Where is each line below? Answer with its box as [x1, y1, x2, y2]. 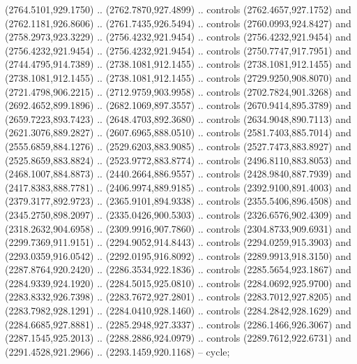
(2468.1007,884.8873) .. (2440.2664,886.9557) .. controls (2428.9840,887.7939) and [5, 166, 351, 181]
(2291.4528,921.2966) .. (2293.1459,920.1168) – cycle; [5, 344, 230, 358]
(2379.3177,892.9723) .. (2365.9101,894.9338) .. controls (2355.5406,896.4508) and [5, 194, 351, 208]
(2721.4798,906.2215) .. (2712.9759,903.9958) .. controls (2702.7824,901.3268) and [5, 84, 351, 99]
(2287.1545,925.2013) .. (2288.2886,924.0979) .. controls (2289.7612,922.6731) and [5, 330, 351, 345]
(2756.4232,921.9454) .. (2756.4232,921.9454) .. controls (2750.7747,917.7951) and [5, 43, 351, 57]
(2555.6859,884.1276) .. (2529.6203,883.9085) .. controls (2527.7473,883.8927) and [5, 138, 351, 153]
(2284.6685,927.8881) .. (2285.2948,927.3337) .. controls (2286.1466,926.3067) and [5, 316, 351, 331]
